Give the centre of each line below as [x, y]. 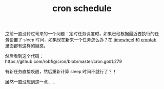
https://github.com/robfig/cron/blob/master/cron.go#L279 [63, 61]
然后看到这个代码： [24, 56]
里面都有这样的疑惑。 [26, 46]
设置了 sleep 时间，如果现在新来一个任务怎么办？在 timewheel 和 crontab [83, 40]
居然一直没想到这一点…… [30, 82]
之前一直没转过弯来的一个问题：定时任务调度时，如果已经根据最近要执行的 [80, 34]
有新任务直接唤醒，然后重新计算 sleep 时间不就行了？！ [61, 72]
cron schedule [82, 8]
